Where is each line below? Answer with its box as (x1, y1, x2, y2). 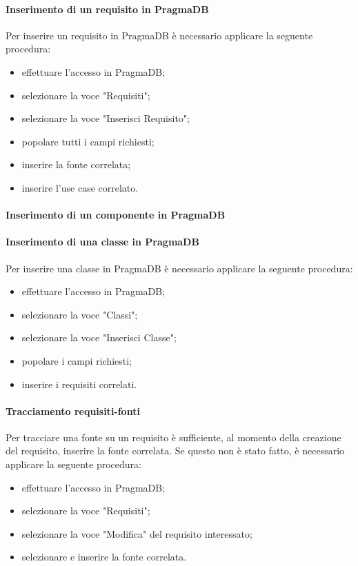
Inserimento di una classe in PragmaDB (6, 234, 199, 249)
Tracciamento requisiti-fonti (6, 403, 140, 418)
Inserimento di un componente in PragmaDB (6, 208, 226, 222)
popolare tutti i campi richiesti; (21, 134, 155, 148)
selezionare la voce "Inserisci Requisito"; (21, 111, 190, 125)
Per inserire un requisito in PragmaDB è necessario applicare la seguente (6, 28, 313, 42)
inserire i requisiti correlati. (21, 376, 137, 391)
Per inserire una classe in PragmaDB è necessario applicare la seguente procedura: (6, 261, 353, 275)
